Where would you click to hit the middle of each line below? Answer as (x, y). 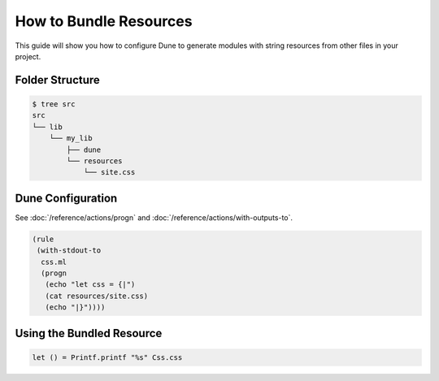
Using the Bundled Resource (89, 333)
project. (28, 56)
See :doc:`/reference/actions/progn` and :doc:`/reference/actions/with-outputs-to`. (154, 217)
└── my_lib (71, 139)
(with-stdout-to (69, 251)
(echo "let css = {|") (90, 285)
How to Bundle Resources (104, 21)
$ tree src (54, 104)
